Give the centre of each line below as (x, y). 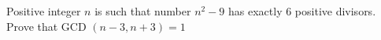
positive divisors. (335, 11)
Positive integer (44, 11)
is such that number (143, 11)
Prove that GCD (46, 26)
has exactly (255, 11)
